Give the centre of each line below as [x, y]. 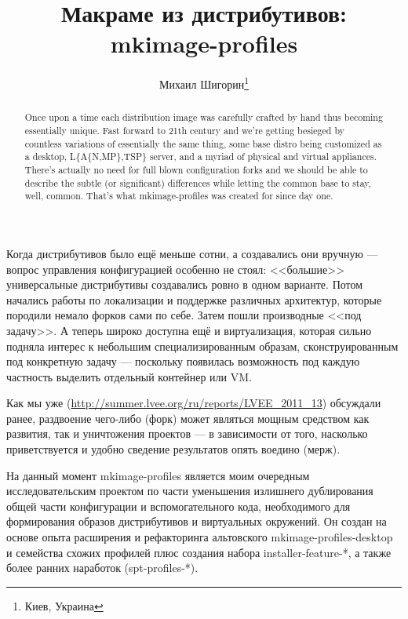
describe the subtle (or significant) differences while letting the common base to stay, [198, 182]
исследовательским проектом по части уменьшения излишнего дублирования [190, 491]
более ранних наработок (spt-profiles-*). [102, 568]
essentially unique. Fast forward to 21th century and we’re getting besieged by [184, 131]
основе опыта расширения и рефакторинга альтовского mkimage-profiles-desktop [200, 537]
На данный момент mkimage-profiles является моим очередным [158, 475]
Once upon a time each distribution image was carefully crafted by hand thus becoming [204, 117]
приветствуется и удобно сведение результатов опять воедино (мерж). [173, 449]
